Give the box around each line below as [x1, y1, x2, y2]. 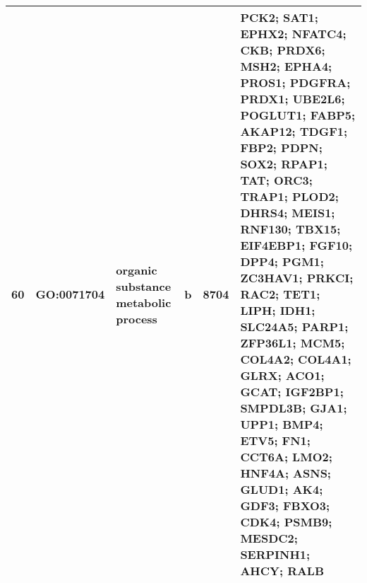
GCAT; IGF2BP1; [240, 383, 344, 400]
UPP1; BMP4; [240, 416, 323, 432]
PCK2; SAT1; [240, 9, 318, 25]
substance [116, 277, 172, 294]
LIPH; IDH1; [240, 302, 315, 318]
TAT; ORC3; [240, 172, 313, 188]
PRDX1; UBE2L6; [240, 91, 345, 107]
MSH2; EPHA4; [240, 58, 332, 74]
